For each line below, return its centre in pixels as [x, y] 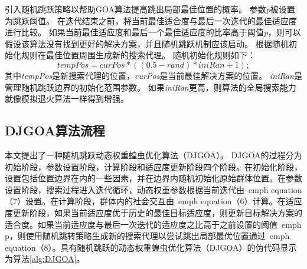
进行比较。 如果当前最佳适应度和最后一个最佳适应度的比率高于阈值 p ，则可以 [153, 32]
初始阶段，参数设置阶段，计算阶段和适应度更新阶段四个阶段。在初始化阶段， [153, 166]
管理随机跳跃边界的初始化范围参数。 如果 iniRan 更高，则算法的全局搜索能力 [151, 87]
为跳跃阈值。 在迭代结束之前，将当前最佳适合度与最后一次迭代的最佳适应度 [151, 20]
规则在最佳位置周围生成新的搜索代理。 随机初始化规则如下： [138, 55]
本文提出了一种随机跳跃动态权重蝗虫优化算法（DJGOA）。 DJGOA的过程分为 [153, 155]
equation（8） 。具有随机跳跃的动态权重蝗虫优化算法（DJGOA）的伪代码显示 [151, 247]
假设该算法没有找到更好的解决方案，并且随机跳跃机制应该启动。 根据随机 [147, 43]
